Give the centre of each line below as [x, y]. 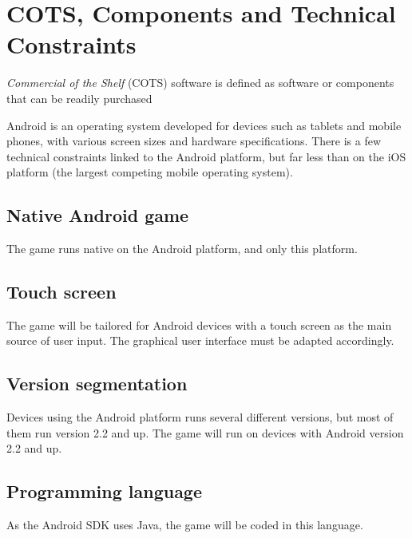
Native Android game [98, 215]
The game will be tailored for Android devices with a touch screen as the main [199, 324]
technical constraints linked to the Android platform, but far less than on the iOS [206, 156]
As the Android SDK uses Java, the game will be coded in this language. [185, 525]
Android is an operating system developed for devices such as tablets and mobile [204, 125]
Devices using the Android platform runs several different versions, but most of [200, 417]
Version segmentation [97, 384]
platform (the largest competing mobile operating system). [150, 172]
